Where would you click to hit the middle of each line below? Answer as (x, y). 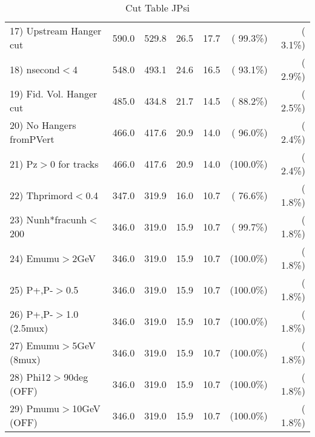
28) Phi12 (30, 377)
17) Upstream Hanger (56, 31)
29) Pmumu (35, 408)
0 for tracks (74, 163)
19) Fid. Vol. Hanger (54, 94)
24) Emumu (35, 258)
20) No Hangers (43, 125)
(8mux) (25, 359)
